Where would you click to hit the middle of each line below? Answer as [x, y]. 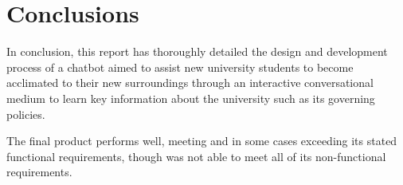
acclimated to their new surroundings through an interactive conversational [190, 83]
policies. [26, 114]
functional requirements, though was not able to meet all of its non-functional [196, 156]
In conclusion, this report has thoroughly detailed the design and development [197, 51]
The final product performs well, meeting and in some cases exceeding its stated [202, 141]
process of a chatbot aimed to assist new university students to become [180, 67]
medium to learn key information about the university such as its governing [191, 98]
